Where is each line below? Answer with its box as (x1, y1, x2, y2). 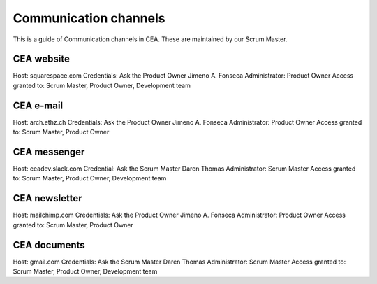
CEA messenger (13, 145, 85, 157)
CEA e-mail (13, 99, 64, 111)
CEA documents (13, 239, 85, 251)
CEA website (13, 53, 70, 65)
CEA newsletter (13, 192, 83, 204)
